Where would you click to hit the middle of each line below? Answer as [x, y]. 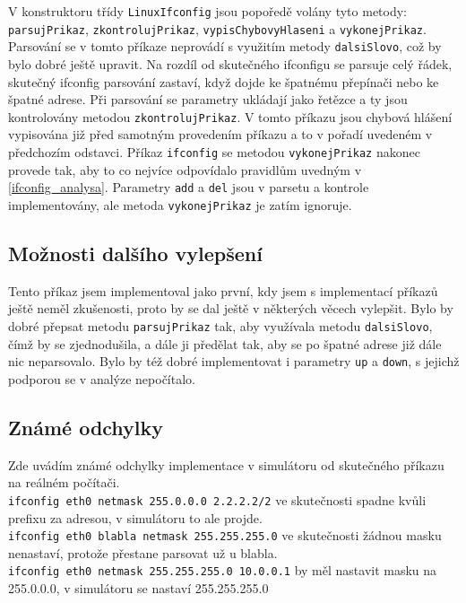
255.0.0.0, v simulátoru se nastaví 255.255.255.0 [138, 588]
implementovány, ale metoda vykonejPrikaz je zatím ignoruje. [180, 204]
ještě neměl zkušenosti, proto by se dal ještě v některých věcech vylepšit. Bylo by [231, 308]
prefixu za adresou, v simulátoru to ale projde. [135, 517]
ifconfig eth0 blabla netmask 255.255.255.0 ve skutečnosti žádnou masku [225, 535]
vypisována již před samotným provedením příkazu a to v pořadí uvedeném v [220, 134]
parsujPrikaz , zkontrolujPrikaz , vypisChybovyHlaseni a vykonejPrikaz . [217, 28]
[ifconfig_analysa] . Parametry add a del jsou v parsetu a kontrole [189, 187]
